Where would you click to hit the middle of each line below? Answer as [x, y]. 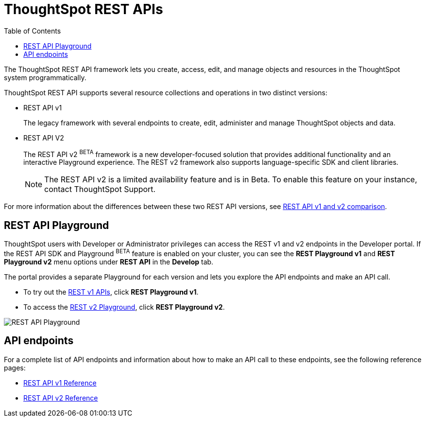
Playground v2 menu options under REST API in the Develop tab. [109, 262]
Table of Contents [33, 31]
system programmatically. [45, 77]
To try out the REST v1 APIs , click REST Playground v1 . [111, 292]
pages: [15, 368]
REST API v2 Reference [61, 398]
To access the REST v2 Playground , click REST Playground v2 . [124, 307]
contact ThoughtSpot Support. [100, 189]
